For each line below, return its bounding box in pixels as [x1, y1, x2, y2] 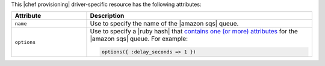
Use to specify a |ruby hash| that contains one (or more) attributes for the [90, 27, 298, 36]
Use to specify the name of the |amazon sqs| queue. [90, 20, 239, 28]
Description [90, 12, 125, 20]
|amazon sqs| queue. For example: [90, 34, 188, 43]
